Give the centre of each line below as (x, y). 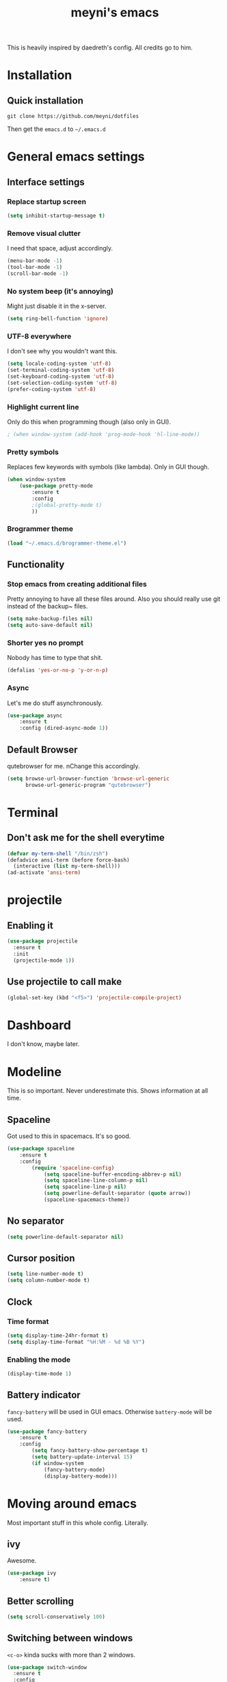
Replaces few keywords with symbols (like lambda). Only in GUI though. (108, 467)
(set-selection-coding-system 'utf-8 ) (62, 383)
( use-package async (35, 715)
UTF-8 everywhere (39, 336)
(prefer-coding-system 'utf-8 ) (52, 389)
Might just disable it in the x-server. (57, 306)
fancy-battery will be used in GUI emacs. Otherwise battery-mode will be (110, 1412)
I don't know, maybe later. (43, 1044)
